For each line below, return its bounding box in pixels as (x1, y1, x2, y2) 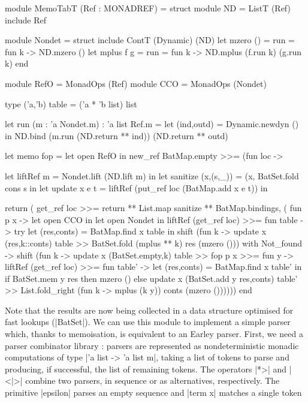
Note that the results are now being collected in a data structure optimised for (5, 303, 294, 316)
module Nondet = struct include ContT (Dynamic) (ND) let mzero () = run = (5, 34, 295, 46)
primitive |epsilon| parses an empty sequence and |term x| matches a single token (5, 386, 302, 399)
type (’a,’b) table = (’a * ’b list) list (5, 97, 137, 110)
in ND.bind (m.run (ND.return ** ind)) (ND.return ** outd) (5, 129, 228, 142)
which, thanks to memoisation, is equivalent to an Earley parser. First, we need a (5, 327, 303, 340)
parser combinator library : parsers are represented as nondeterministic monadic (5, 339, 299, 351)
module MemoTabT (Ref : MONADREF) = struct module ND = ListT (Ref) (5, 2, 291, 14)
